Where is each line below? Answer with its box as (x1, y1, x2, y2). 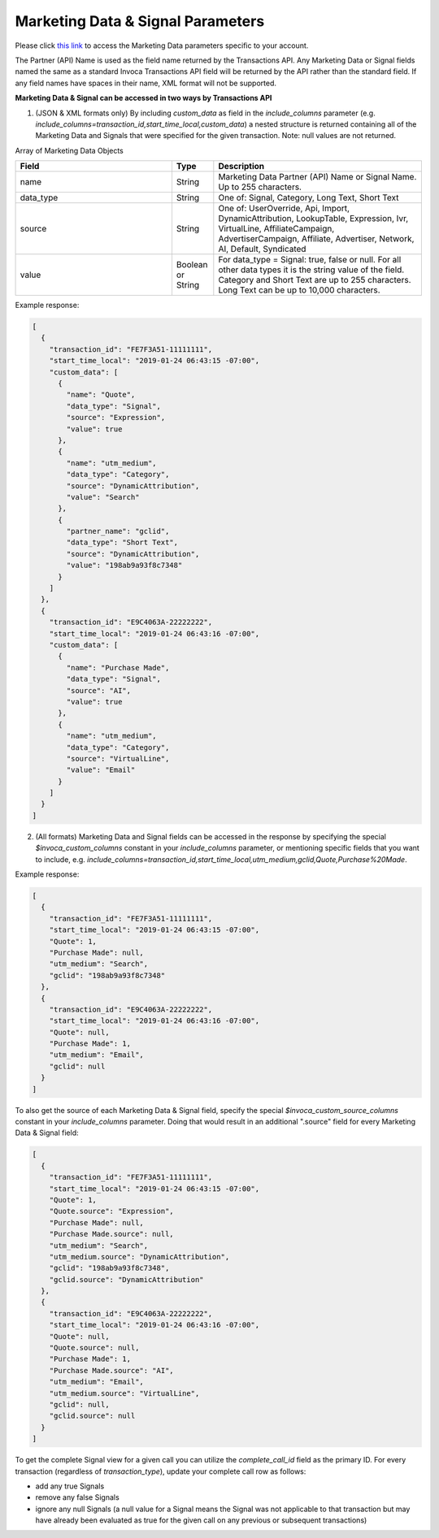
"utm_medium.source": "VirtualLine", (49, 1389, 200, 1397)
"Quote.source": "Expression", (49, 1207, 174, 1216)
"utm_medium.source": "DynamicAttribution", (49, 1252, 230, 1261)
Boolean (176, 259, 208, 271)
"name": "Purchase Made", (66, 663, 170, 672)
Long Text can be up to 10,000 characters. (218, 284, 381, 296)
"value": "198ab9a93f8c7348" (66, 561, 183, 570)
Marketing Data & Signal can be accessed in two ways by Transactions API (15, 93, 272, 103)
